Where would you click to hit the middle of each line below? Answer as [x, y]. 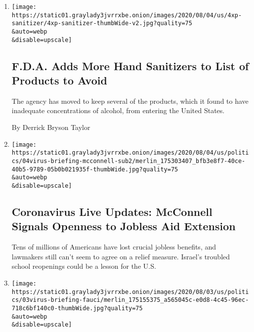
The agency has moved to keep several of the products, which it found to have [130, 101]
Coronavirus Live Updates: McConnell [112, 211]
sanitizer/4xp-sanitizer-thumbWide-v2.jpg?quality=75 [102, 23]
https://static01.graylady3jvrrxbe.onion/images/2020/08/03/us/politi [130, 292]
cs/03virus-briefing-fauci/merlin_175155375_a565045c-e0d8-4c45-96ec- [130, 300]
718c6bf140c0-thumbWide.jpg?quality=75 [77, 308]
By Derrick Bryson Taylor [51, 127]
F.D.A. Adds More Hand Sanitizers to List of [130, 65]
